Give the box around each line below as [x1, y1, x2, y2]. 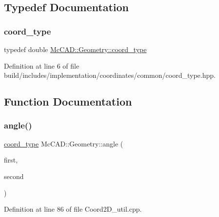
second [4, 171, 24, 181]
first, [4, 155, 18, 165]
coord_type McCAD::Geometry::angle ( [4, 138, 123, 148]
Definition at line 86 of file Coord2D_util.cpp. [4, 204, 142, 214]
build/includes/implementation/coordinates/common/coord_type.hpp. [4, 70, 216, 80]
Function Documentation [4, 94, 132, 109]
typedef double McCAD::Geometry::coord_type [4, 44, 147, 54]
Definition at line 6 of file [4, 60, 80, 71]
